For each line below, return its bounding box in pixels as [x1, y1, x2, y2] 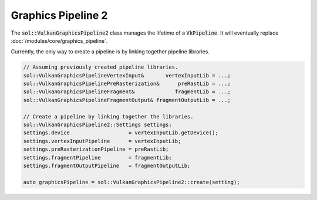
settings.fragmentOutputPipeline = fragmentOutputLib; [23, 162, 191, 169]
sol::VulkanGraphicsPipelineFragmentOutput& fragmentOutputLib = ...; [23, 97, 231, 103]
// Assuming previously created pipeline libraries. [23, 64, 178, 70]
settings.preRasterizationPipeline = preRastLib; [23, 146, 169, 152]
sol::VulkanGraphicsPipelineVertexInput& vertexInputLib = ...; [23, 72, 231, 79]
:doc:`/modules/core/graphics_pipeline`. [11, 37, 108, 44]
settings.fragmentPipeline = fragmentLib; [23, 154, 173, 161]
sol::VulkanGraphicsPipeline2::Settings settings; [23, 121, 173, 128]
